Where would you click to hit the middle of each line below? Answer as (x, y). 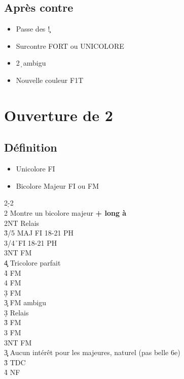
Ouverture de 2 (59, 115)
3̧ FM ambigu (25, 302)
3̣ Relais (16, 312)
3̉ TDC (15, 362)
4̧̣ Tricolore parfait (32, 262)
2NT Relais (22, 223)
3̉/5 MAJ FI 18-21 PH (39, 233)
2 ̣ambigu (31, 63)
